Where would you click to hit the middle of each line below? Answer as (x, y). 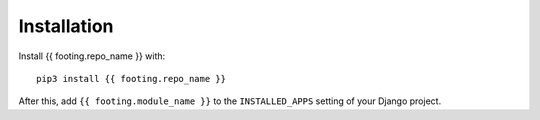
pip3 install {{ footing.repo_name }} (131, 78)
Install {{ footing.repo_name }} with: (92, 56)
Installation (66, 26)
